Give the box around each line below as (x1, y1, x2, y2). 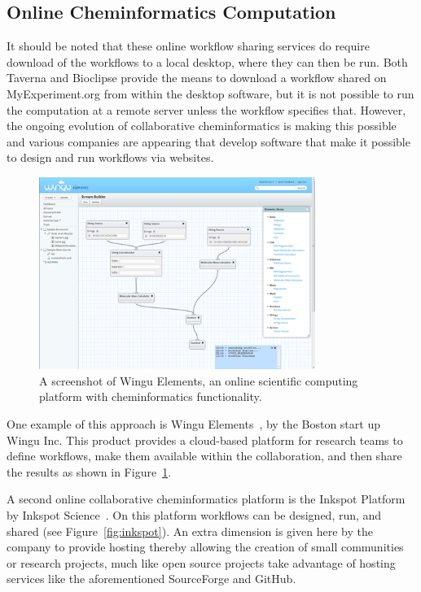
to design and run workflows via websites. (7, 149, 214, 166)
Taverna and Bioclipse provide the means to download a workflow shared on (7, 69, 387, 86)
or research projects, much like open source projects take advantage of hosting (7, 554, 396, 571)
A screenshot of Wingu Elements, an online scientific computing (39, 372, 358, 389)
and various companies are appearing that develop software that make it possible (7, 133, 410, 150)
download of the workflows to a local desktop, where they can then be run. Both (7, 53, 408, 70)
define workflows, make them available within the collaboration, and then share (7, 447, 402, 464)
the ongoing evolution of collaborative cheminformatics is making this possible (7, 117, 397, 134)
